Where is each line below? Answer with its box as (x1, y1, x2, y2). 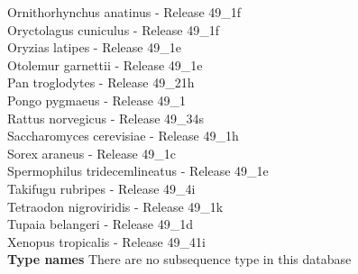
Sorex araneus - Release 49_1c (7, 143, 177, 162)
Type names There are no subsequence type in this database (7, 250, 352, 269)
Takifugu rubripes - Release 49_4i (7, 178, 196, 197)
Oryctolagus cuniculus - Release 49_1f (7, 20, 219, 39)
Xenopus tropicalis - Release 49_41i (7, 232, 206, 251)
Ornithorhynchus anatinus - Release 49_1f (7, 3, 242, 21)
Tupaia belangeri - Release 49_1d (7, 215, 194, 233)
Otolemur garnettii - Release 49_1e (7, 55, 203, 74)
